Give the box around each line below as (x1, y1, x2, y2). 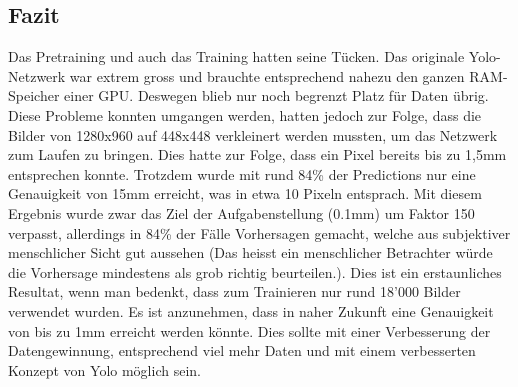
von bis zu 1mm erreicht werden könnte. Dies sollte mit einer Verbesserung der (8, 320, 491, 341)
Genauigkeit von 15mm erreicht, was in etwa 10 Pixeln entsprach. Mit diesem (8, 183, 482, 204)
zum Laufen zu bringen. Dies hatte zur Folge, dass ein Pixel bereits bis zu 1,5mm (8, 144, 507, 165)
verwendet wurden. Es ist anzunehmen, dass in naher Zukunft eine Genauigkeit (8, 300, 494, 321)
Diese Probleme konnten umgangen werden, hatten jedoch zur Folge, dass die (8, 104, 482, 125)
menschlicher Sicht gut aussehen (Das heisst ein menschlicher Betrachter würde (8, 242, 493, 263)
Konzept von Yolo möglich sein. (8, 359, 201, 380)
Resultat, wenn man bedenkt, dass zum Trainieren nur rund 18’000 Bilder (8, 281, 461, 302)
